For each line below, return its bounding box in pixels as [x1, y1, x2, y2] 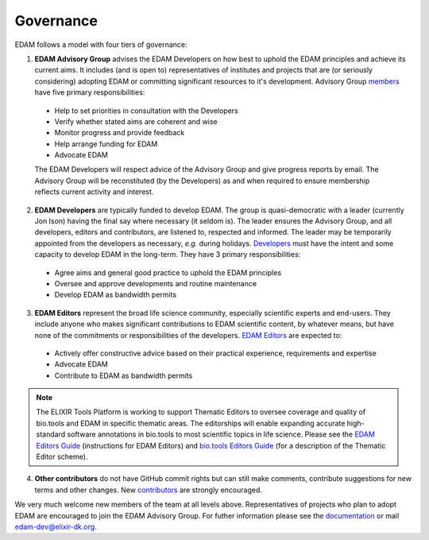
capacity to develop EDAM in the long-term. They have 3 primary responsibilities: [34, 250, 301, 259]
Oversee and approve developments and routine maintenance [54, 278, 257, 288]
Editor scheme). [36, 452, 88, 461]
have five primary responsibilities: [34, 87, 145, 97]
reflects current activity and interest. [34, 187, 154, 196]
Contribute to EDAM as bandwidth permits [54, 371, 193, 380]
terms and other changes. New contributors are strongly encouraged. [34, 485, 262, 495]
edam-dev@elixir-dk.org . [14, 522, 97, 531]
